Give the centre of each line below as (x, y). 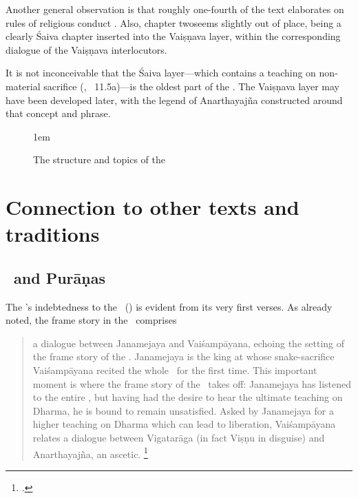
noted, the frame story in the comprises (91, 320)
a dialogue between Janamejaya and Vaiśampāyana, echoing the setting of (189, 343)
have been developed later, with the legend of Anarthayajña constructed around (174, 100)
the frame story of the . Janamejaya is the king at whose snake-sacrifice (183, 356)
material (23, 86)
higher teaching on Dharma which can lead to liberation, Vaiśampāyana (184, 424)
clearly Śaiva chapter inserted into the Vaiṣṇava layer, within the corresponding (173, 36)
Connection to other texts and (152, 207)
